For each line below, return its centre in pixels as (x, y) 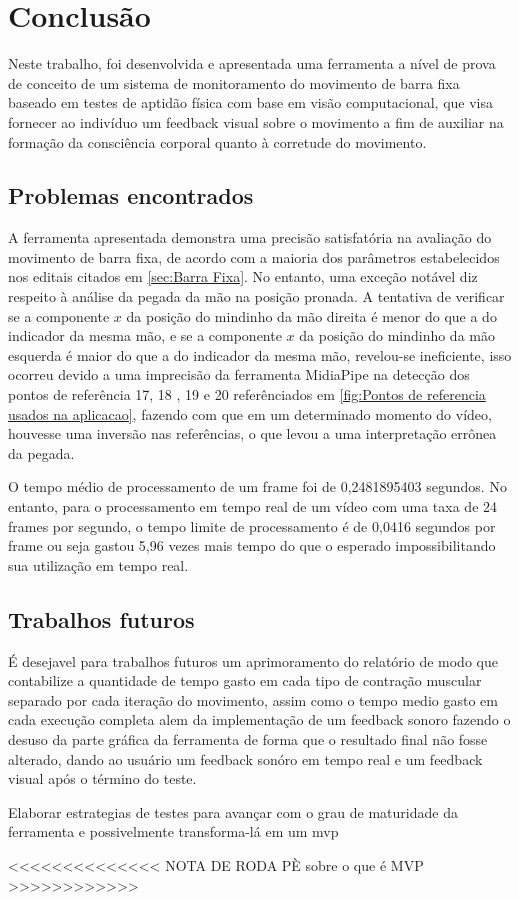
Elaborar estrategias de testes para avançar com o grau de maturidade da (233, 811)
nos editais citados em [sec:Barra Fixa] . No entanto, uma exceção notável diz (243, 276)
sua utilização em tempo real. (98, 564)
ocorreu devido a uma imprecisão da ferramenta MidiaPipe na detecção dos (239, 374)
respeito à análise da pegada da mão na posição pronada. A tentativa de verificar (256, 296)
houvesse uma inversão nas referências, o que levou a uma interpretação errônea (252, 433)
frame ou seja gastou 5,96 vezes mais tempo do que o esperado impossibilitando (252, 545)
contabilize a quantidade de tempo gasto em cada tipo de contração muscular (245, 680)
